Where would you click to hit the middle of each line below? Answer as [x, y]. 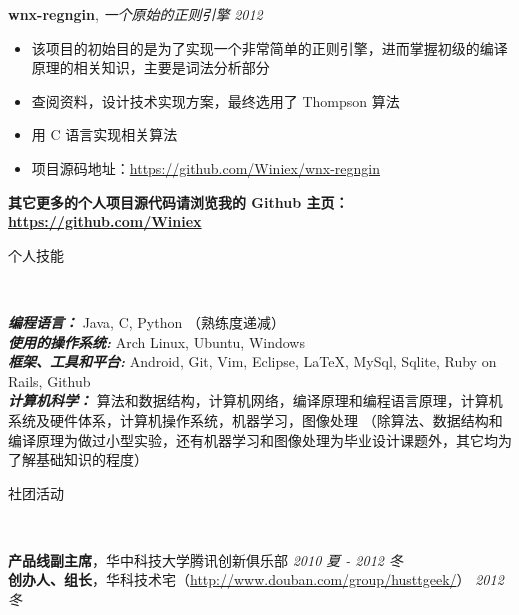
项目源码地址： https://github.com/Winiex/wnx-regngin [206, 167]
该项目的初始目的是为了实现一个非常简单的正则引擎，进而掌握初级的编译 [269, 47]
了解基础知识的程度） [78, 459]
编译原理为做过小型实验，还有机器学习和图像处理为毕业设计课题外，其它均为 [260, 439]
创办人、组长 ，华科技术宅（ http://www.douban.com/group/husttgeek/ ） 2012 [256, 579]
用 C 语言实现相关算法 [104, 134]
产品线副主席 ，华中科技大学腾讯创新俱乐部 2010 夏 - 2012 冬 [205, 559]
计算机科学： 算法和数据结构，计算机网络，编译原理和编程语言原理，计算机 [255, 400]
